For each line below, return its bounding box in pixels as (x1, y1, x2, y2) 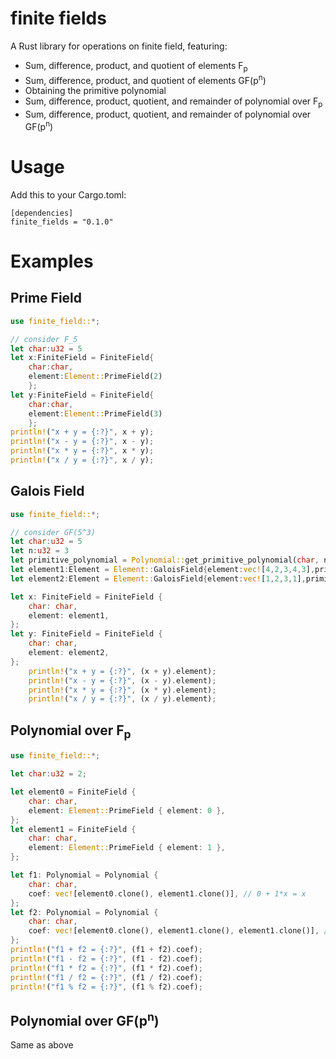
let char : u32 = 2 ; (10, 769, 87, 779)
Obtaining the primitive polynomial (24, 85, 167, 97)
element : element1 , (28, 610, 110, 621)
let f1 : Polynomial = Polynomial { (10, 870, 159, 881)
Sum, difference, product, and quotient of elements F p (24, 59, 248, 74)
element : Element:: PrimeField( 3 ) (28, 408, 163, 419)
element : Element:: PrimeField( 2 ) (28, 372, 163, 382)
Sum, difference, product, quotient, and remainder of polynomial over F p (24, 95, 323, 110)
